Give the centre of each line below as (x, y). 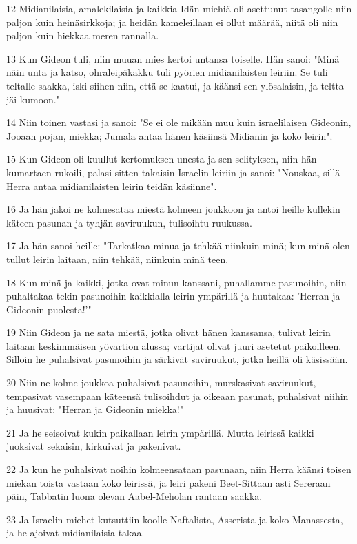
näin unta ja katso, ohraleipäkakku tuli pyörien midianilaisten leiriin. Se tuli (167, 72)
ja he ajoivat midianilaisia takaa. (75, 533)
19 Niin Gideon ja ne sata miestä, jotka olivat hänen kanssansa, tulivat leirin (169, 332)
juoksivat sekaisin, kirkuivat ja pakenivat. (94, 446)
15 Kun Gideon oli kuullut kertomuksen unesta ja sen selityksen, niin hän (162, 159)
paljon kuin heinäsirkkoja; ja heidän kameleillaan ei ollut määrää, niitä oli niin (172, 22)
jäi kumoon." (33, 99)
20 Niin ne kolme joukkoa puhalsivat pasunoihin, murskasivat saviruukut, (161, 383)
